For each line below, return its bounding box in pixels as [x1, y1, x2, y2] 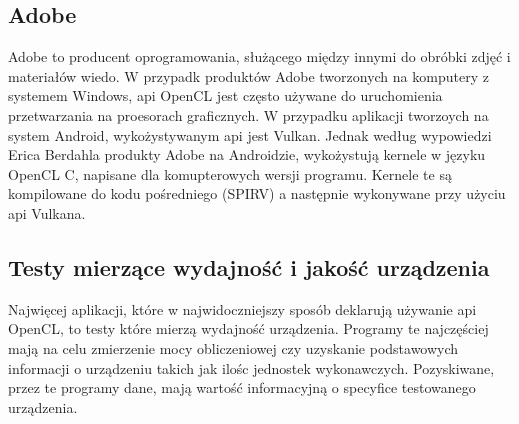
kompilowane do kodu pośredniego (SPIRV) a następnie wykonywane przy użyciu [8, 183, 506, 204]
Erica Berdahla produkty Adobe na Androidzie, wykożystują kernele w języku [8, 144, 486, 165]
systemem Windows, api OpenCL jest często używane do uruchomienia [8, 85, 443, 106]
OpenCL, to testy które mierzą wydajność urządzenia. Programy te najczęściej [8, 318, 489, 339]
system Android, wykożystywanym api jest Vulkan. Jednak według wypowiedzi [8, 124, 492, 145]
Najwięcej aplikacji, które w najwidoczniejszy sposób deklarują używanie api [8, 298, 477, 319]
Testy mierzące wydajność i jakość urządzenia [8, 251, 490, 282]
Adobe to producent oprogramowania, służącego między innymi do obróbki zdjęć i [8, 46, 511, 67]
